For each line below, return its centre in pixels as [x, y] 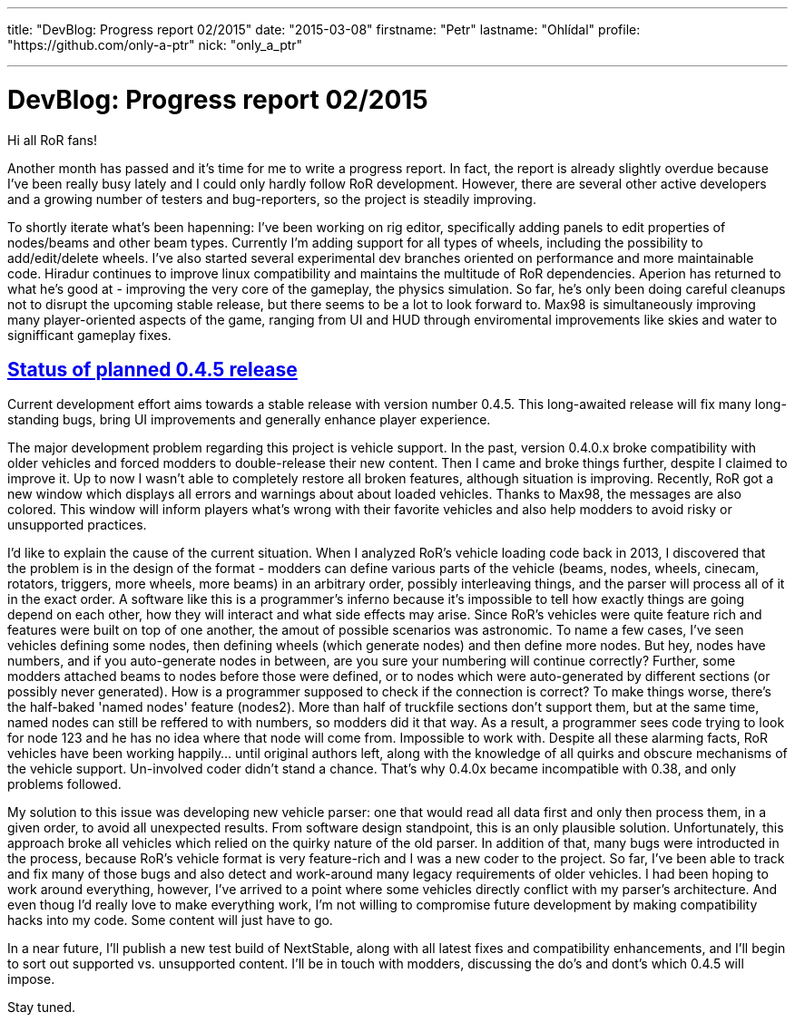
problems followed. [64, 784]
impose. [31, 979]
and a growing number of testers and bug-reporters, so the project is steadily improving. [272, 199]
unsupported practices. [77, 525]
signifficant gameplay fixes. [89, 335]
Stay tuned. [41, 1007]
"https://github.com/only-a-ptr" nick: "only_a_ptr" [155, 45]
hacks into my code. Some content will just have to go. [170, 920]
